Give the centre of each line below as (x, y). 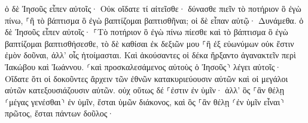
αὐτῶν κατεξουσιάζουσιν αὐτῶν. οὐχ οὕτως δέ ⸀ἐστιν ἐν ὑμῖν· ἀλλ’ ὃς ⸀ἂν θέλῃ (145, 90)
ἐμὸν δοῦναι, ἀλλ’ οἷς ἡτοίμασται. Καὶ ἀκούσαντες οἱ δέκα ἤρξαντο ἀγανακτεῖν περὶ (150, 55)
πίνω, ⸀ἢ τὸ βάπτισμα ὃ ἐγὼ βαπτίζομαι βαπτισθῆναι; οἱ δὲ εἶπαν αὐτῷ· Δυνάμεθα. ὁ (154, 20)
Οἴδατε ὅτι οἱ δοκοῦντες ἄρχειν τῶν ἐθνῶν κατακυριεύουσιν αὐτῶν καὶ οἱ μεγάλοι (147, 78)
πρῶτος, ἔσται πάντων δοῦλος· (60, 113)
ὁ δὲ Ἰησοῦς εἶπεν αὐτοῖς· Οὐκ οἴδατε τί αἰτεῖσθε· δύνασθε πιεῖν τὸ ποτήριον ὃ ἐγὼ (153, 8)
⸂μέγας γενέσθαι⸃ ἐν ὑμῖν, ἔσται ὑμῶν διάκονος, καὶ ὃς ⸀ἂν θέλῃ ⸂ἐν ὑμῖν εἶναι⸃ (145, 101)
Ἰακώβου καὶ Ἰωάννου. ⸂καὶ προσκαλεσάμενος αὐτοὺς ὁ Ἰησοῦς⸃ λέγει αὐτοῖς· (143, 66)
